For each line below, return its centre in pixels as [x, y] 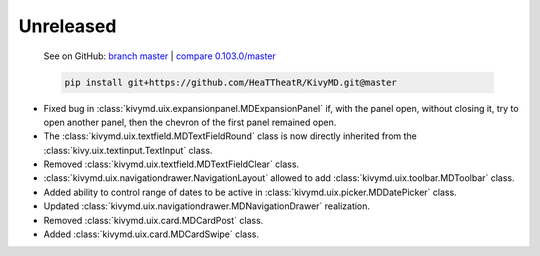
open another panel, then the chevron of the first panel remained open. [190, 122]
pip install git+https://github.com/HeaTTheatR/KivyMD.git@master [230, 82]
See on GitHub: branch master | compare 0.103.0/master [160, 56]
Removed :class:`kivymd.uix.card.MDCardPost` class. [153, 220]
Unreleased [67, 26]
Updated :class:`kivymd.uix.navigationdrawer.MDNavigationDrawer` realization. [206, 206]
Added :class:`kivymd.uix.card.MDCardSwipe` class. [151, 234]
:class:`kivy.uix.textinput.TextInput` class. [128, 150]
